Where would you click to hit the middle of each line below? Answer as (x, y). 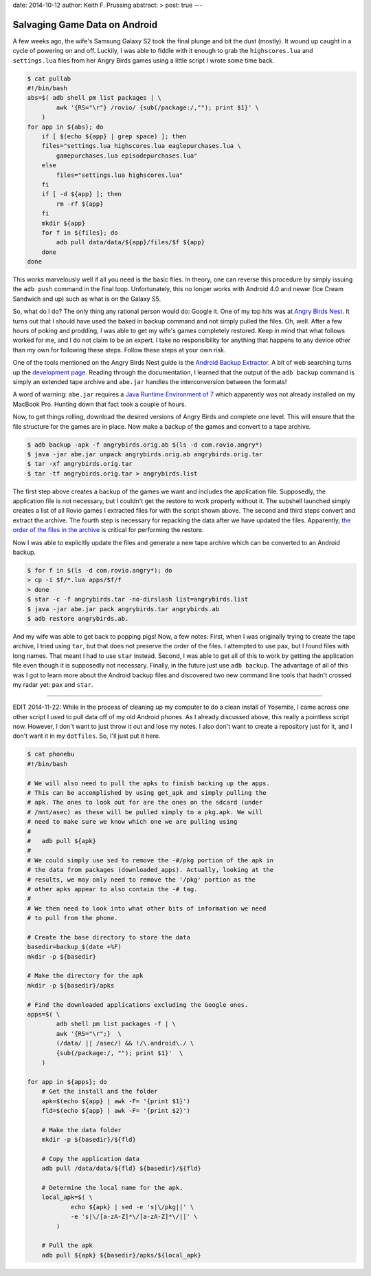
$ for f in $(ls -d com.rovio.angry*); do (100, 571)
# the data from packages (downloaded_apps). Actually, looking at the (150, 870)
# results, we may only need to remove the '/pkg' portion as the (141, 880)
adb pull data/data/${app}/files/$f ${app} (131, 242)
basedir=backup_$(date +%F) (74, 947)
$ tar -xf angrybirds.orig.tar (80, 464)
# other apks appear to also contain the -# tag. (112, 889)
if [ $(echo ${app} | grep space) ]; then (114, 137)
